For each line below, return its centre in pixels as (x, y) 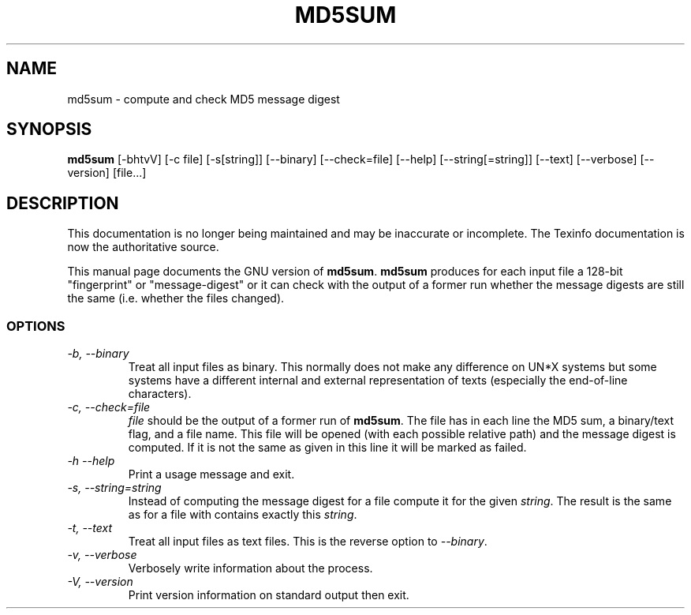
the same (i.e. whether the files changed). (176, 298)
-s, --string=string (114, 488)
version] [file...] (107, 173)
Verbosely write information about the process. (250, 568)
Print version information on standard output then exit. (269, 595)
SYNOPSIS (49, 129)
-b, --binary (98, 354)
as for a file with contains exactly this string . (243, 515)
